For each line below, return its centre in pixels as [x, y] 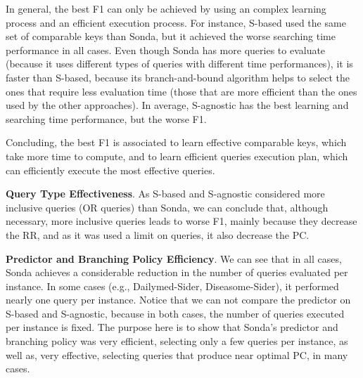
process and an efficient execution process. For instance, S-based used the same [176, 22]
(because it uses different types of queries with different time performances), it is [179, 64]
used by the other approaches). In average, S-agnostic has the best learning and [177, 105]
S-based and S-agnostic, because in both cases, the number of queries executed [175, 313]
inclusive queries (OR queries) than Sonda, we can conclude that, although [167, 207]
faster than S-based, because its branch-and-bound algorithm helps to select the [178, 77]
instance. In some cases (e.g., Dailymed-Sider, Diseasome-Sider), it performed [172, 286]
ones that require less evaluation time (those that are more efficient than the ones [181, 91]
